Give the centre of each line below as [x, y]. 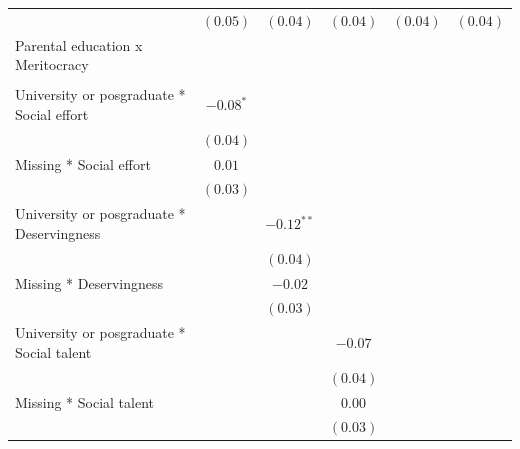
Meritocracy [52, 64]
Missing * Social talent [84, 401]
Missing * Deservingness [89, 282]
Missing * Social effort [83, 163]
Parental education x [79, 44]
